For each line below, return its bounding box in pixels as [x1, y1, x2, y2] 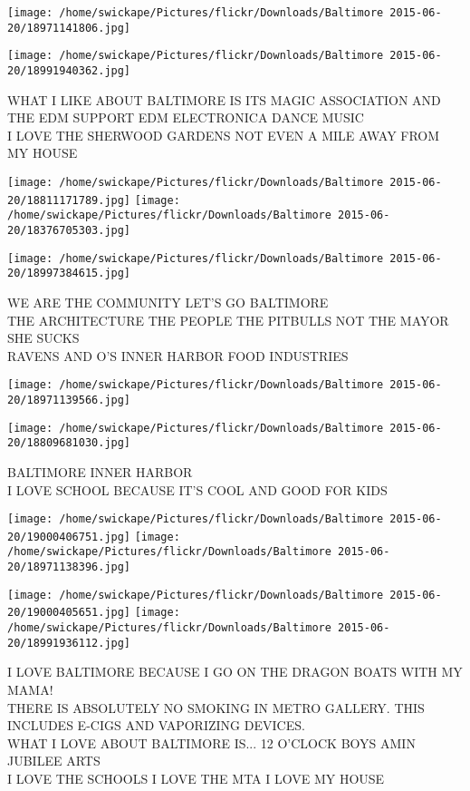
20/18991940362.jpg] [7, 63, 131, 77]
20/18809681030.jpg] [7, 436, 131, 450]
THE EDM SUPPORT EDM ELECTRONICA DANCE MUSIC [7, 108, 364, 127]
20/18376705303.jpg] [7, 223, 131, 237]
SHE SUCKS [7, 328, 80, 347]
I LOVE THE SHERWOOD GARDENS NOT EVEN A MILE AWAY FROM [7, 125, 440, 144]
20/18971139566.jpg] [7, 393, 131, 406]
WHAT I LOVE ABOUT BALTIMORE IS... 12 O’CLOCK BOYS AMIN [7, 733, 416, 752]
